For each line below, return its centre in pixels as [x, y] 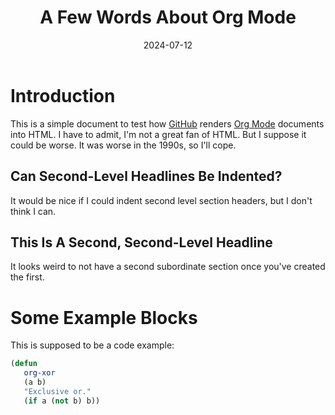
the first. [27, 277]
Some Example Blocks [104, 317]
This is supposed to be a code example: [92, 345]
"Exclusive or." [57, 391]
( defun [24, 364]
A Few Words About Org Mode [168, 17]
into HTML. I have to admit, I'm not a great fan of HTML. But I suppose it [158, 134]
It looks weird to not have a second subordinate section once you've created [168, 267]
